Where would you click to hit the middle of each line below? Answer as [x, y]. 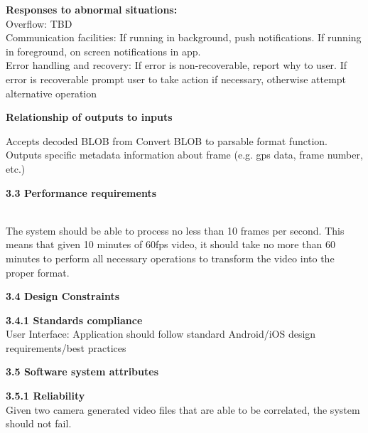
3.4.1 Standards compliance [74, 320]
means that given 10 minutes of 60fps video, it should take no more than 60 [171, 244]
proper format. [38, 272]
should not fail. [39, 423]
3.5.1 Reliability [45, 396]
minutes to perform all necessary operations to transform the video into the [170, 258]
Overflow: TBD [39, 23]
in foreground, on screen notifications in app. [103, 51]
